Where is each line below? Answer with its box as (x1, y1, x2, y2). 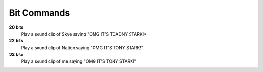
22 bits (9, 38, 24, 44)
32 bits (9, 52, 24, 57)
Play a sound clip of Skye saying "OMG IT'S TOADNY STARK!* (21, 31, 147, 36)
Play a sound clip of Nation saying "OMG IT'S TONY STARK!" (21, 44, 144, 51)
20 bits (9, 24, 24, 30)
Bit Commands (9, 7, 70, 18)
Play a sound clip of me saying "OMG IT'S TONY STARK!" (21, 58, 136, 64)
